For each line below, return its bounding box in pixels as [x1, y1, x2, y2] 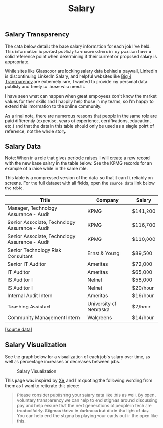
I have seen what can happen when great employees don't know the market [5, 93, 157, 99]
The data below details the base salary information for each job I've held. [5, 43, 151, 49]
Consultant [7, 253, 33, 260]
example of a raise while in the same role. [5, 166, 88, 171]
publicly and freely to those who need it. [5, 84, 86, 89]
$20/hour [132, 285, 154, 291]
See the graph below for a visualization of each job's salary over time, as [5, 354, 150, 360]
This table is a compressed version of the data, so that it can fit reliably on [5, 175, 153, 181]
